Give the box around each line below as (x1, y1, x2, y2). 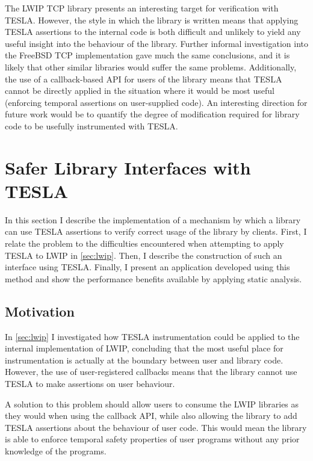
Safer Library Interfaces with (5, 155, 251, 179)
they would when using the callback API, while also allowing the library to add (5, 409, 297, 422)
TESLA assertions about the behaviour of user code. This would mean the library (5, 421, 307, 433)
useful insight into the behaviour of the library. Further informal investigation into (5, 37, 308, 49)
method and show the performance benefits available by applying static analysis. (5, 272, 302, 285)
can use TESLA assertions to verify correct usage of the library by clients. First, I (5, 225, 307, 238)
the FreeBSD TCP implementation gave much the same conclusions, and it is (5, 49, 290, 61)
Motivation (5, 302, 75, 320)
